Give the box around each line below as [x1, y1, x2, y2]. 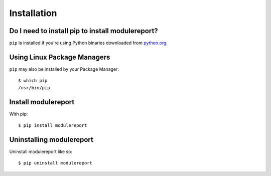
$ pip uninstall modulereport [18, 160, 93, 166]
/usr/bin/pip [18, 85, 50, 90]
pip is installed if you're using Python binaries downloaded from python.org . [9, 40, 168, 46]
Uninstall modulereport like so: [9, 148, 73, 154]
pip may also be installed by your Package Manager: [9, 66, 119, 72]
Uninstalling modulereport [9, 135, 94, 144]
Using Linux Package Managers [9, 53, 110, 61]
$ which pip [18, 78, 48, 84]
